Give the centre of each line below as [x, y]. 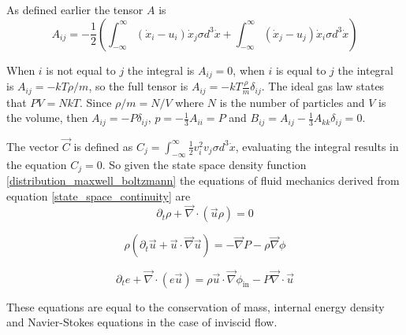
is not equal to [81, 70]
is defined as [103, 146]
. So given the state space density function [204, 164]
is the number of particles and [292, 102]
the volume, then [47, 118]
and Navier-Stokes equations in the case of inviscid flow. [142, 322]
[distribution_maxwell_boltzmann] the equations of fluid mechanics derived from [203, 180]
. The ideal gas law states [323, 86]
